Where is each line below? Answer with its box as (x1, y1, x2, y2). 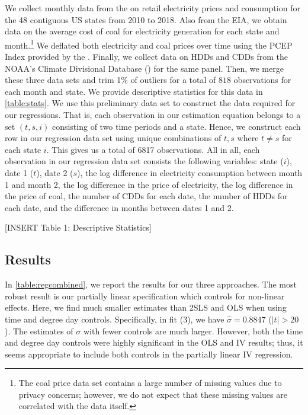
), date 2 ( (36, 166, 73, 178)
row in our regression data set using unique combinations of (5, 132, 222, 144)
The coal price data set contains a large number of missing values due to (18, 376, 282, 389)
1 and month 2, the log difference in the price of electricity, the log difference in (5, 178, 293, 190)
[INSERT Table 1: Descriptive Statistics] (5, 221, 152, 234)
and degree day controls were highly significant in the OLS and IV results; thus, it (5, 336, 303, 349)
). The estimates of (5, 324, 73, 337)
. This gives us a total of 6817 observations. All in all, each (46, 143, 260, 155)
